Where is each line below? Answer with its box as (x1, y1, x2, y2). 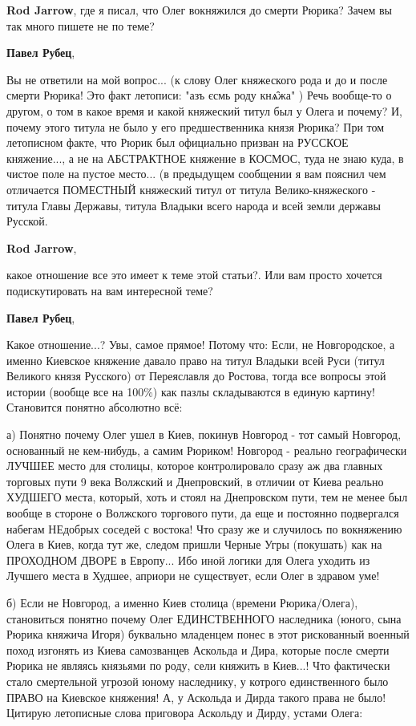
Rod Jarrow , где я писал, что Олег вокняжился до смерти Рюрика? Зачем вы (6, 2, 392, 18)
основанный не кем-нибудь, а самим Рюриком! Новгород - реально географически (6, 441, 407, 458)
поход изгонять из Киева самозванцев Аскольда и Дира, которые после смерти (6, 641, 390, 658)
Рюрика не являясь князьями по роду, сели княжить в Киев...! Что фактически (6, 657, 390, 674)
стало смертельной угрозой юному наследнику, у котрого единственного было (6, 672, 389, 689)
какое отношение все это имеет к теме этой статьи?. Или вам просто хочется (6, 266, 382, 283)
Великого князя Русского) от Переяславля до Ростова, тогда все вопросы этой (6, 367, 386, 384)
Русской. (6, 213, 48, 229)
